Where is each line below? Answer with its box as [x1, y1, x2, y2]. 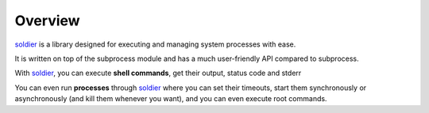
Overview [14, 12, 80, 29]
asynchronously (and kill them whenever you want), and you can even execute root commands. [14, 94, 327, 104]
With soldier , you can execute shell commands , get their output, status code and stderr [14, 68, 302, 78]
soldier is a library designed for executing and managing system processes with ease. [14, 40, 296, 49]
